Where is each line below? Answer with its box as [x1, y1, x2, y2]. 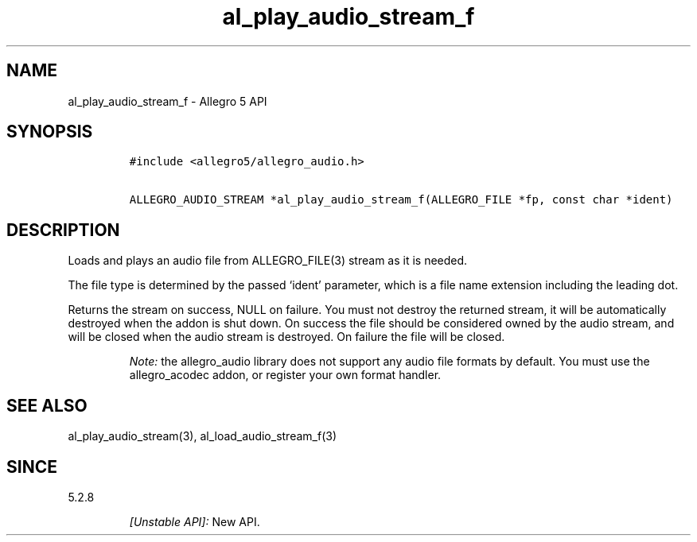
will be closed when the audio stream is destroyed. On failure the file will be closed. [68, 330, 505, 344]
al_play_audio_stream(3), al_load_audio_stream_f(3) [68, 429, 337, 443]
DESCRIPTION [6, 219, 120, 240]
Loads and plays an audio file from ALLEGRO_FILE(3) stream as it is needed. [68, 254, 468, 268]
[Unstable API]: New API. [129, 514, 260, 528]
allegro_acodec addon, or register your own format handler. [129, 368, 442, 382]
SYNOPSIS [6, 122, 93, 142]
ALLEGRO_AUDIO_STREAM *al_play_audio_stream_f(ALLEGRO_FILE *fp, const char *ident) [129, 193, 673, 207]
